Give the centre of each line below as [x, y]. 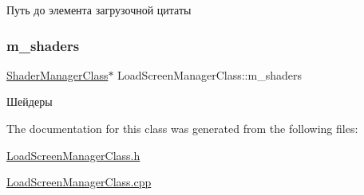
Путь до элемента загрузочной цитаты [99, 10]
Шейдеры [30, 101]
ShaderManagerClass [57, 74]
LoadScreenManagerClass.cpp [79, 182]
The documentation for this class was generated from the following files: [182, 128]
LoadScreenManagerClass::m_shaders [210, 74]
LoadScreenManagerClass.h [73, 155]
